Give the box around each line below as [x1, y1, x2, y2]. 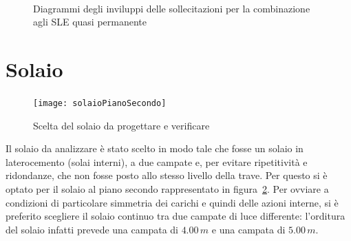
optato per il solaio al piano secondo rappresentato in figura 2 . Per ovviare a [6, 181, 329, 196]
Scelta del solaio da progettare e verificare [33, 118, 210, 132]
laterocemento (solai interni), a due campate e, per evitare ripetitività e [6, 154, 308, 169]
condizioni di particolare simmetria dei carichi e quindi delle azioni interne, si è [6, 195, 339, 209]
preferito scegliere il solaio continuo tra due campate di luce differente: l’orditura [6, 209, 345, 223]
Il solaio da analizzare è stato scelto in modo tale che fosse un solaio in [6, 141, 304, 156]
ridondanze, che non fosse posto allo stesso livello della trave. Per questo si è [6, 168, 328, 182]
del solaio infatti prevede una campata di [6, 222, 178, 236]
